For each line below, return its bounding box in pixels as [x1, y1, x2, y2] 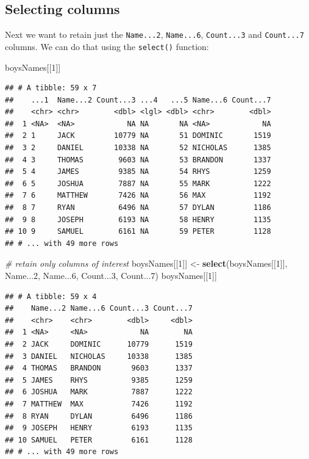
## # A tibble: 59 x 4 [5, 292, 97, 301]
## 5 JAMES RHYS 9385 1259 [5, 375, 193, 385]
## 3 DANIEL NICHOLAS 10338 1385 [5, 352, 193, 361]
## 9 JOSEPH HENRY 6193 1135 [5, 424, 193, 433]
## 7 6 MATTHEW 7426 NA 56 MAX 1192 [5, 191, 271, 200]
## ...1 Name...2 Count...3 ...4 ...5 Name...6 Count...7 [5, 95, 271, 104]
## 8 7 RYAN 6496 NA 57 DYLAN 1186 [5, 203, 271, 212]
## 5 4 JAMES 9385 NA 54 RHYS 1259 [5, 167, 271, 176]
